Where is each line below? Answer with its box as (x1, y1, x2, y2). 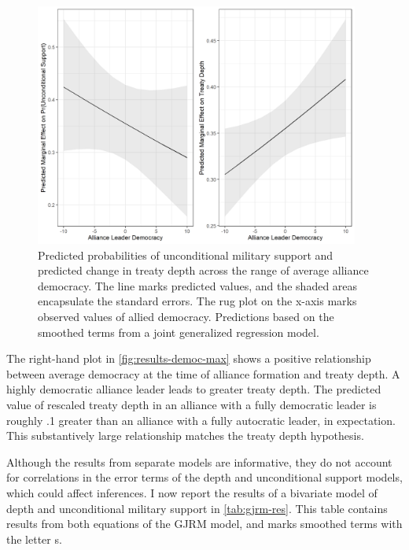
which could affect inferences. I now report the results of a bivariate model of (6, 485, 378, 500)
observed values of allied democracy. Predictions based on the (38, 308, 334, 325)
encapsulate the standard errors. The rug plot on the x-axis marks (38, 293, 357, 309)
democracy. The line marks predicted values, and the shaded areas (38, 277, 358, 293)
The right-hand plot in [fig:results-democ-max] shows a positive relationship (6, 350, 371, 367)
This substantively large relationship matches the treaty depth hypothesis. (6, 427, 364, 444)
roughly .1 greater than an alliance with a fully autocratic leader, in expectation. (6, 412, 396, 428)
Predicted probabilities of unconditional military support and (38, 246, 333, 263)
